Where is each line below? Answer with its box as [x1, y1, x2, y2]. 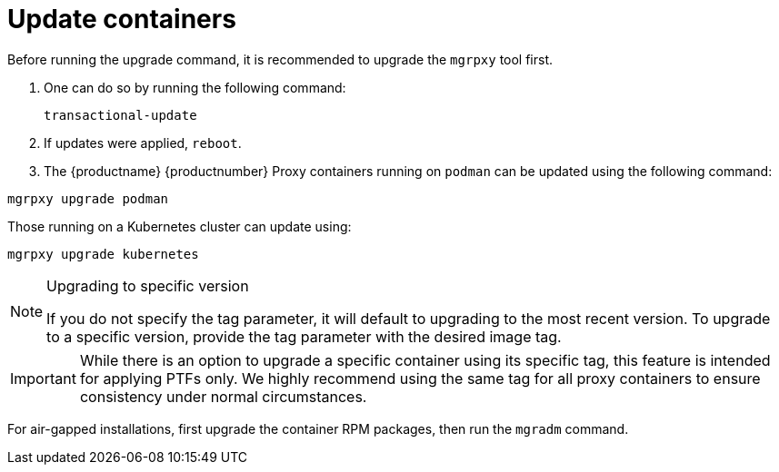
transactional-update [44, 107, 197, 123]
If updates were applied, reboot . [44, 134, 242, 151]
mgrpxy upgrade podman [7, 191, 169, 206]
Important [10, 369, 76, 388]
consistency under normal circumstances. [79, 387, 367, 406]
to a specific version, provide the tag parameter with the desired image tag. [46, 327, 562, 346]
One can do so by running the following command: [44, 79, 346, 95]
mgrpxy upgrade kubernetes [7, 246, 199, 261]
